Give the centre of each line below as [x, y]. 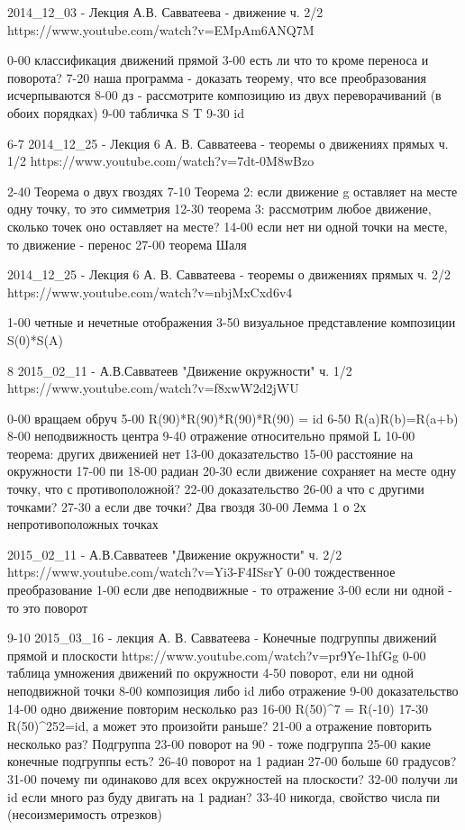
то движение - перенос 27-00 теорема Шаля [127, 244]
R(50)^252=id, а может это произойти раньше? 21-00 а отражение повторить [219, 726]
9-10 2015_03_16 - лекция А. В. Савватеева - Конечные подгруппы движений [222, 638]
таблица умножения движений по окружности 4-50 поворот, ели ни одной [210, 673]
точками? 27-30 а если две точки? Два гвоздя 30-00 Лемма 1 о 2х [187, 506]
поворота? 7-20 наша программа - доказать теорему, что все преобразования [217, 77]
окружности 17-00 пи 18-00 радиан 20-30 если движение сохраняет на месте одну [232, 471]
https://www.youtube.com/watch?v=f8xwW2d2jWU [153, 388]
